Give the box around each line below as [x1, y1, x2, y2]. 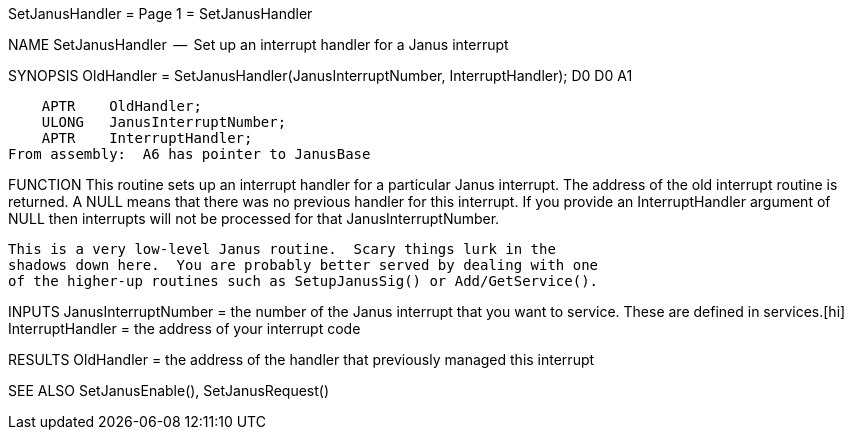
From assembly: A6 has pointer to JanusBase [8, 146, 371, 162]
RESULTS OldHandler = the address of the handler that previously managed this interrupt [8, 351, 595, 368]
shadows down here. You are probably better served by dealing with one [8, 257, 599, 273]
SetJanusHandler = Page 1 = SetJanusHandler [8, 5, 313, 22]
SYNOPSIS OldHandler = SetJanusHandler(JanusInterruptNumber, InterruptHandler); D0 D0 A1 [8, 67, 633, 84]
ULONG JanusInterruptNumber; [41, 114, 287, 130]
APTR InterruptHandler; [41, 130, 253, 146]
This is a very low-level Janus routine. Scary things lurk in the [8, 241, 556, 257]
